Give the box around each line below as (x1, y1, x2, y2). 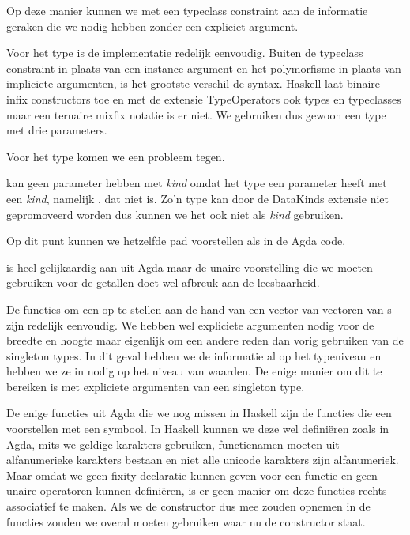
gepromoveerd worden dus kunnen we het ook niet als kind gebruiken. (6, 205, 344, 222)
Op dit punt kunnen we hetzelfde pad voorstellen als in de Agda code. (6, 232, 346, 249)
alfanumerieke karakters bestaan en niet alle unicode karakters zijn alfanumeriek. (6, 451, 399, 468)
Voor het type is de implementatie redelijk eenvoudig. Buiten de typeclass (6, 44, 363, 61)
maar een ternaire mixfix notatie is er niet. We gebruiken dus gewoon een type (6, 106, 386, 122)
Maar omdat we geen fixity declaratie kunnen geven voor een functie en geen (6, 466, 378, 483)
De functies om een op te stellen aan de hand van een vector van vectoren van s (6, 300, 392, 317)
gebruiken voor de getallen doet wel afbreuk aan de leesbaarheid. (6, 274, 320, 291)
